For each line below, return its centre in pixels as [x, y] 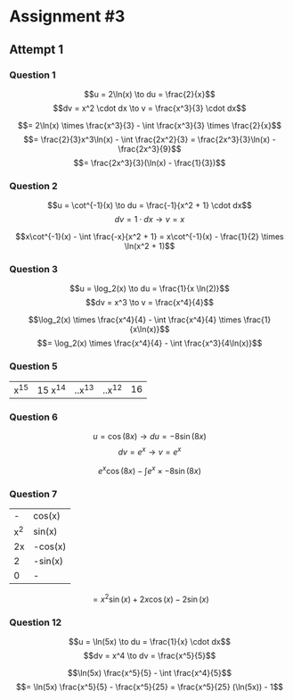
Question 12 [36, 622]
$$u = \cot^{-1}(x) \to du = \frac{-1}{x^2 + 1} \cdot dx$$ [150, 205]
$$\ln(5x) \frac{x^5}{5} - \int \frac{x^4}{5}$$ [150, 673]
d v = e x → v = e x [150, 451]
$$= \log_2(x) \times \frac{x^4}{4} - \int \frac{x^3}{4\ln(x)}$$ [150, 343]
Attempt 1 [37, 50]
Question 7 [33, 494]
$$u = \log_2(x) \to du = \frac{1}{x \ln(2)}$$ [150, 288]
